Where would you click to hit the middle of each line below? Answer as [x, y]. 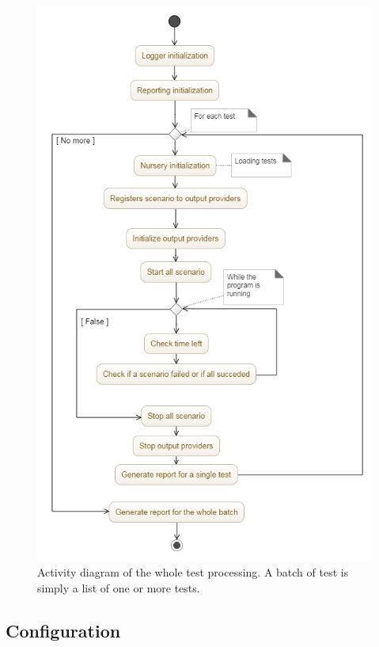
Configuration [63, 631]
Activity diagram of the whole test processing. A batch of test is [193, 572]
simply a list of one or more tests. [119, 588]
